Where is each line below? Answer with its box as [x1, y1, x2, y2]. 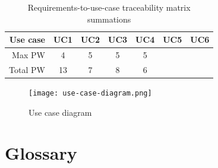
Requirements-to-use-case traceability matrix [27, 1, 191, 13]
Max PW [12, 49, 45, 61]
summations [87, 12, 131, 25]
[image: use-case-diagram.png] [29, 88, 152, 97]
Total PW [9, 63, 45, 75]
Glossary [5, 141, 77, 165]
